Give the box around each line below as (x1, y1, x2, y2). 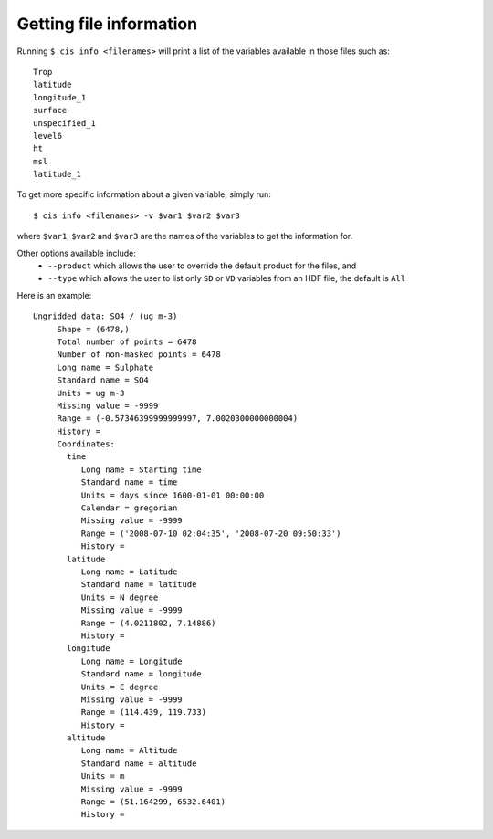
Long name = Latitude (80, 567, 178, 577)
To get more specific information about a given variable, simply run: (16, 189, 271, 200)
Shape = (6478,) (57, 324, 130, 334)
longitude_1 (33, 92, 87, 102)
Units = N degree (80, 592, 159, 603)
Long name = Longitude (80, 655, 183, 666)
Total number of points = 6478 (57, 336, 197, 347)
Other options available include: (16, 247, 136, 258)
